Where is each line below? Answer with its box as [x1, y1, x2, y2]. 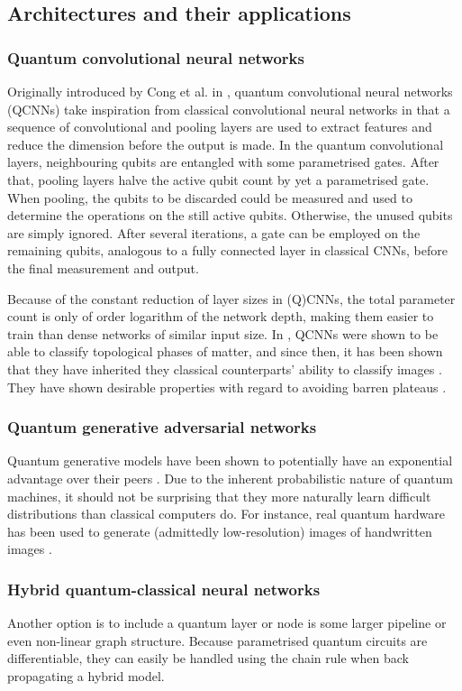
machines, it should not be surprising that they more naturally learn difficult [7, 486, 431, 505]
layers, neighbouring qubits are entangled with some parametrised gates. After [7, 152, 439, 171]
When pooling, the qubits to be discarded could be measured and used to [7, 188, 412, 207]
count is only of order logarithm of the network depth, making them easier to [7, 307, 434, 326]
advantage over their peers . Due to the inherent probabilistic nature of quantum [7, 468, 453, 487]
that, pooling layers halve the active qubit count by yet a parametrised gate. [7, 170, 430, 189]
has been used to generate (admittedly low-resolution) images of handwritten [7, 521, 432, 540]
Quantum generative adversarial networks [7, 416, 317, 438]
